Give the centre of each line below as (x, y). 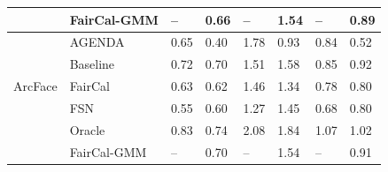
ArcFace (35, 86)
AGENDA (97, 42)
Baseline (92, 64)
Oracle (87, 129)
